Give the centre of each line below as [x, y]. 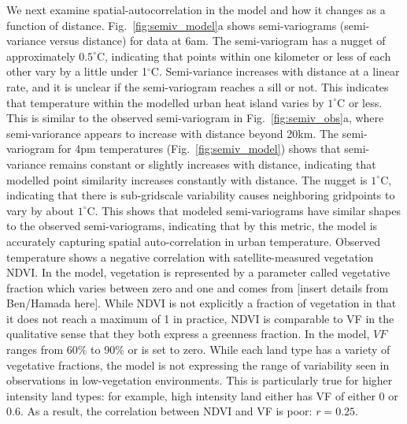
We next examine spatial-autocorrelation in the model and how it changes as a [196, 9]
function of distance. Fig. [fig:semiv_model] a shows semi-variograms [172, 25]
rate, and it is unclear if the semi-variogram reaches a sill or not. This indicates [198, 86]
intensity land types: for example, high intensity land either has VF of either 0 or [202, 395]
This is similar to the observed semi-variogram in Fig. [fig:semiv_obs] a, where [195, 118]
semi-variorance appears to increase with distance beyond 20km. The [172, 133]
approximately [41, 56]
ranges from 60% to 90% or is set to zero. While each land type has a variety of [198, 350]
